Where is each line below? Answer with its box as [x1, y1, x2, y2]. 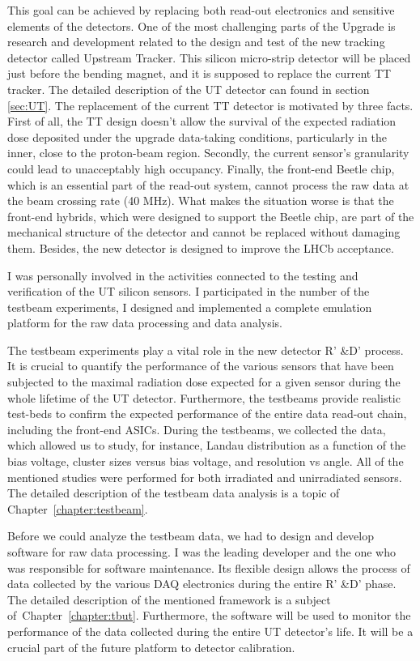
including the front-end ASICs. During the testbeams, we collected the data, [7, 420, 386, 437]
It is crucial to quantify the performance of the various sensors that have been [7, 357, 394, 374]
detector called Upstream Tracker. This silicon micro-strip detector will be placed [7, 49, 411, 66]
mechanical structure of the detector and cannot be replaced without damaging [7, 224, 401, 241]
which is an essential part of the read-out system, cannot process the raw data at [7, 176, 409, 193]
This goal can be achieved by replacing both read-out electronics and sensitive [7, 2, 395, 18]
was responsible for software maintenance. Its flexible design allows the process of [7, 559, 410, 576]
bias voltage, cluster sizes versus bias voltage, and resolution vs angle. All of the [7, 453, 404, 470]
